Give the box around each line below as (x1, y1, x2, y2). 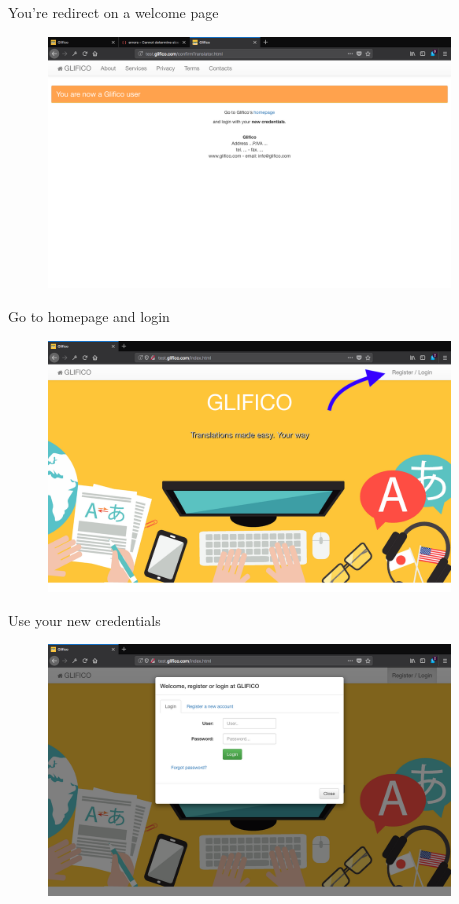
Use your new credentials (8, 609, 161, 630)
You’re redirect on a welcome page (8, 2, 219, 22)
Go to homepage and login (8, 305, 170, 326)
